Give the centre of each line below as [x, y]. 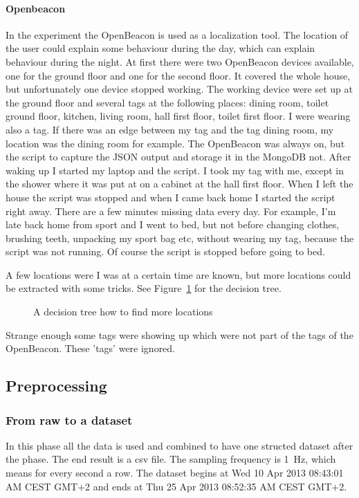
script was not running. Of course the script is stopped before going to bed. [165, 251]
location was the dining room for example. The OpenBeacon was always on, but [175, 143]
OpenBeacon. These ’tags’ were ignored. [91, 348]
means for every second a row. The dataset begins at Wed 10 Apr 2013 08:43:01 [175, 473]
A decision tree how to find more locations [123, 312]
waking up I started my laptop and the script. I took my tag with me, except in [175, 170]
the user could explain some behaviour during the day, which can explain [160, 48]
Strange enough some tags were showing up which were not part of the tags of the [179, 334]
